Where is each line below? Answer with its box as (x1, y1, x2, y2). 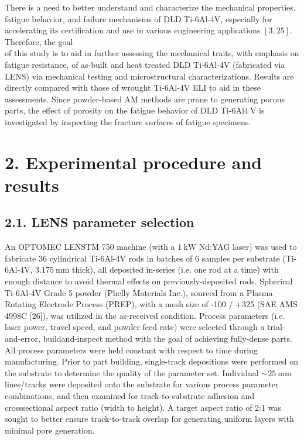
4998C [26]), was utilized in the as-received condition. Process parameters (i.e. (5, 309, 285, 321)
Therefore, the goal (5, 35, 73, 47)
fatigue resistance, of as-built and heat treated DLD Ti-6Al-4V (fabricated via (5, 58, 285, 70)
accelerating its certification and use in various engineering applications (5, 24, 261, 36)
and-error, (5, 332, 40, 345)
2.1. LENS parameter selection (5, 213, 194, 231)
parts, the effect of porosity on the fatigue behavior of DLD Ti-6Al (5, 104, 244, 116)
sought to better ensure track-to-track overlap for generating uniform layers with (5, 412, 294, 425)
